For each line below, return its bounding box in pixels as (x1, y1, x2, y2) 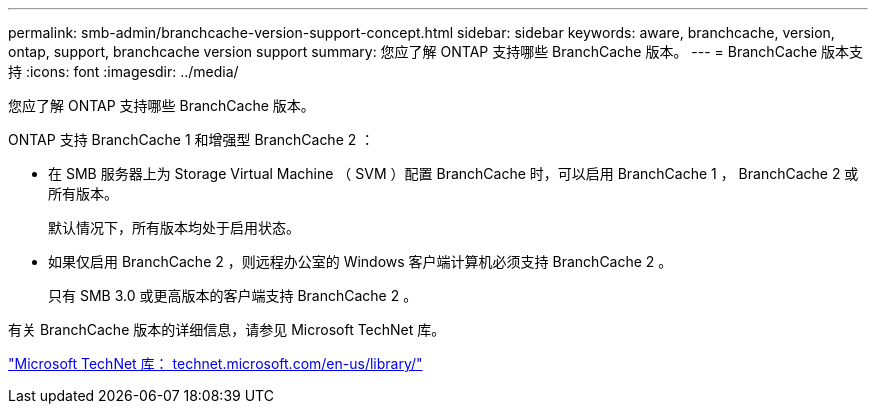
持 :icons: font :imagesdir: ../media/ (8, 63, 239, 80)
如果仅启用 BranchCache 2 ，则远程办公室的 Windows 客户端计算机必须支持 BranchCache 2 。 (48, 253, 673, 270)
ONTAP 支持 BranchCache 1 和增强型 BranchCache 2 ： (8, 131, 375, 148)
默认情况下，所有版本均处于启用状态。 (48, 219, 300, 236)
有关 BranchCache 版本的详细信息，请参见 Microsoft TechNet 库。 (8, 321, 446, 338)
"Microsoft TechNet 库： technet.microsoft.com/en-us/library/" (8, 355, 423, 372)
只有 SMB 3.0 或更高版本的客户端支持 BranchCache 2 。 (48, 287, 418, 304)
